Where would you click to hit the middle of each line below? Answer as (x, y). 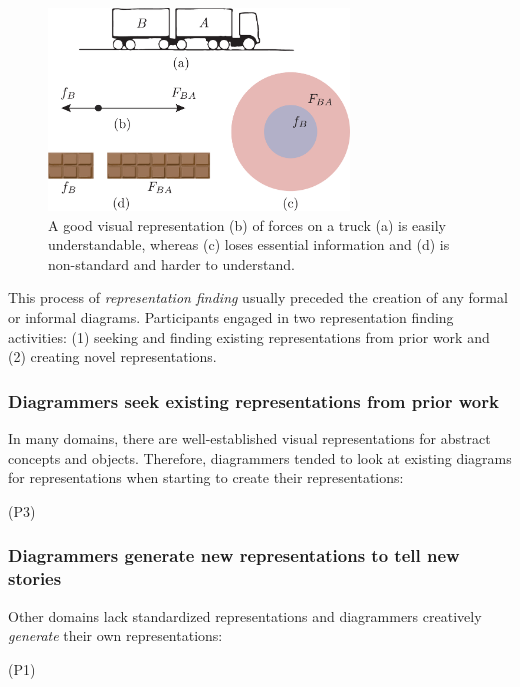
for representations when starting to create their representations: (206, 477)
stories (35, 578)
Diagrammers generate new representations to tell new (234, 555)
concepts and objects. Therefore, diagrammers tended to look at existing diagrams (260, 457)
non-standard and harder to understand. (171, 263)
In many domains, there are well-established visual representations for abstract (249, 438)
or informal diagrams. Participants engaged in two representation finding (231, 317)
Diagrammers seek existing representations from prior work (253, 400)
